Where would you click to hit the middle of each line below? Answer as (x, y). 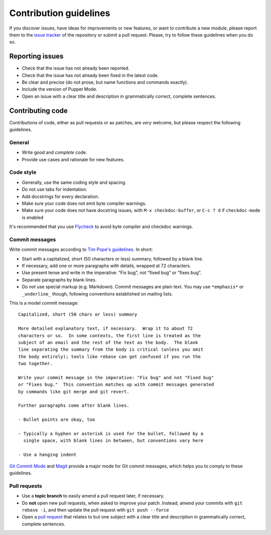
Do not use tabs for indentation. (55, 189)
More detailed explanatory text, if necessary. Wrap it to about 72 (106, 329)
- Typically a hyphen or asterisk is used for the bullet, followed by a (111, 434)
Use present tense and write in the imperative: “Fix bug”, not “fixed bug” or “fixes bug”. (112, 273)
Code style (23, 172)
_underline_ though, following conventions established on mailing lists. (97, 294)
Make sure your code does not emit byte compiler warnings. (84, 203)
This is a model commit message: (44, 303)
